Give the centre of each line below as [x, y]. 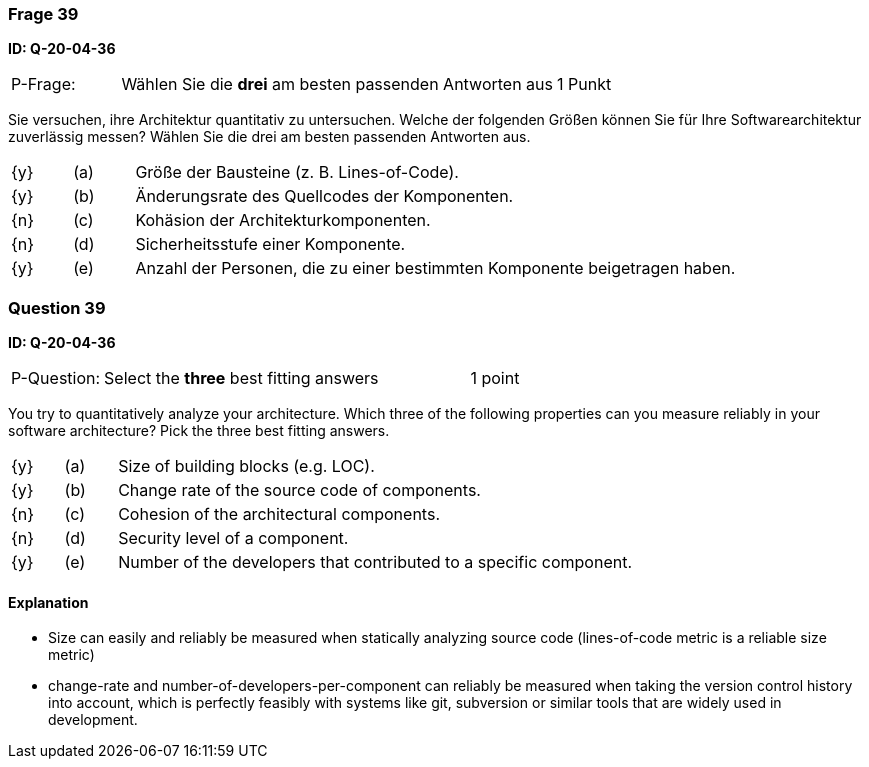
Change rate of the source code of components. [299, 490]
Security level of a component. [233, 538]
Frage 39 [43, 14]
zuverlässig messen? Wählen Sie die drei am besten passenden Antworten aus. [269, 137]
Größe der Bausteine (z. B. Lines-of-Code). [297, 172]
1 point [495, 378]
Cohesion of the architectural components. [279, 514]
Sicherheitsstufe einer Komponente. [270, 244]
